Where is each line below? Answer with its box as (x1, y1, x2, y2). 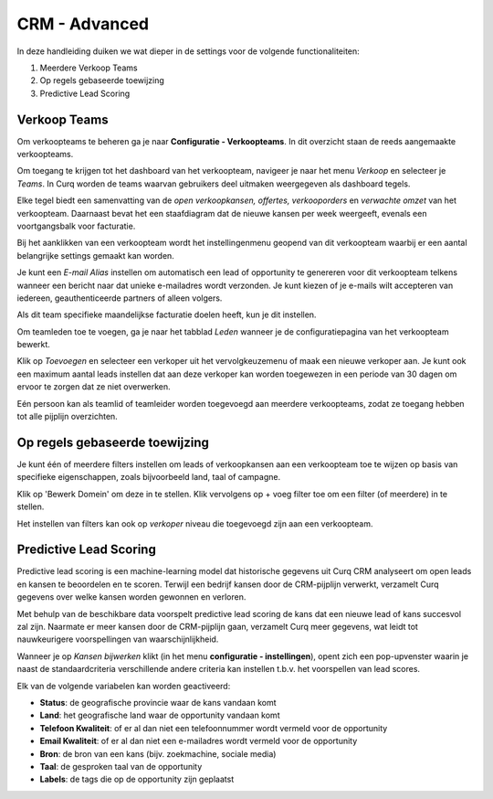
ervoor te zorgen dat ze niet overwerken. (16, 381, 171, 392)
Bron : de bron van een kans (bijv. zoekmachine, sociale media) (39, 748, 277, 759)
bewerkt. (16, 339, 50, 350)
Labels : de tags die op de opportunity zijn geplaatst (39, 773, 235, 785)
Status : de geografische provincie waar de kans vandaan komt (39, 697, 278, 708)
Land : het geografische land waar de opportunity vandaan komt (39, 709, 280, 721)
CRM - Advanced (16, 14, 150, 34)
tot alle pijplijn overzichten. (16, 411, 118, 422)
